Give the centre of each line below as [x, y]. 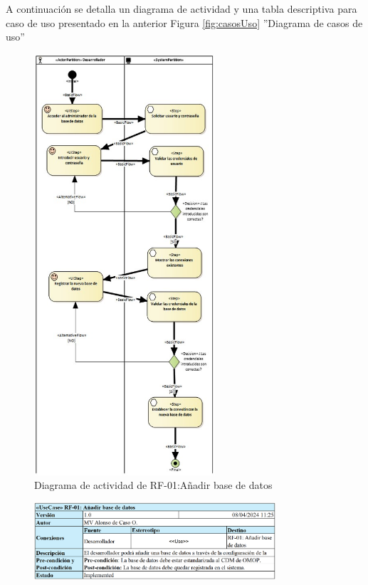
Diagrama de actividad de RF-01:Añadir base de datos [153, 485]
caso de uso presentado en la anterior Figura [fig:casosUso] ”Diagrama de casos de [184, 22]
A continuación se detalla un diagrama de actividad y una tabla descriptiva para [182, 9]
